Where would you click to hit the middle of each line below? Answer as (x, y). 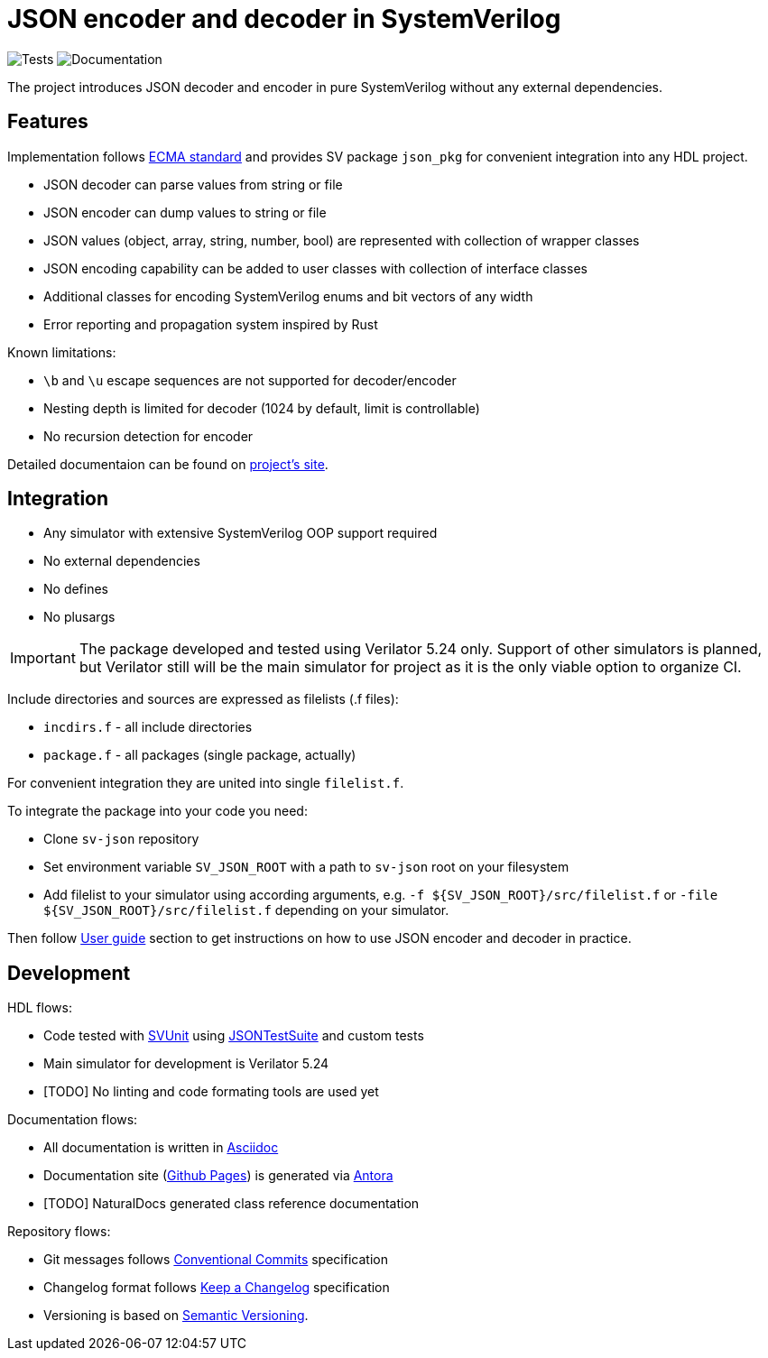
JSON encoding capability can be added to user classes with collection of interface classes (315, 268)
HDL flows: (40, 1008)
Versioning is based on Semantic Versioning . (176, 1316)
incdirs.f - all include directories (148, 727)
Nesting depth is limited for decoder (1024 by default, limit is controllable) (262, 408)
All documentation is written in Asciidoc (161, 1148)
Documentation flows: (73, 1120)
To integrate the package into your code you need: (157, 811)
